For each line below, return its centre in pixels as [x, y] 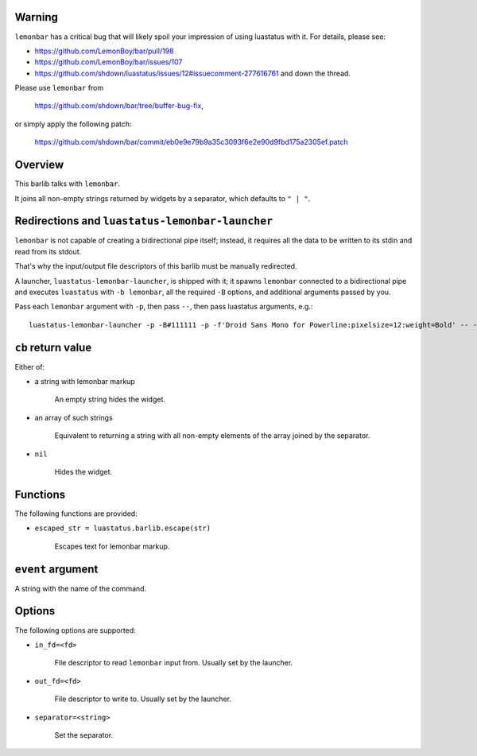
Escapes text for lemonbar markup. [112, 546]
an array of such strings [74, 417]
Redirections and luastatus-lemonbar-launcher [144, 221]
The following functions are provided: [76, 514]
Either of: [30, 366]
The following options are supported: [75, 630]
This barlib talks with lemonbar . [68, 184]
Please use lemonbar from [59, 88]
